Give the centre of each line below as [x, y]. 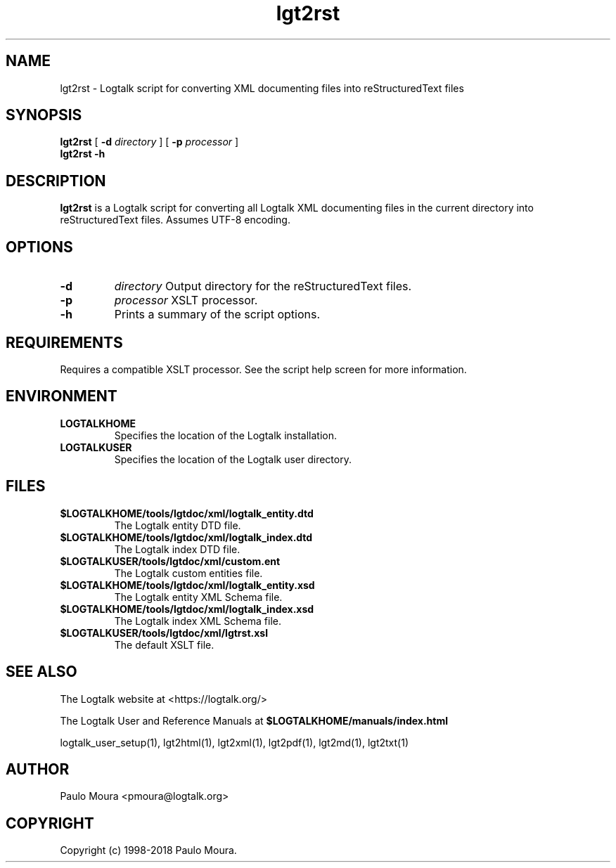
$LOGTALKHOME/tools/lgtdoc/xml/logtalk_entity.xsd [187, 585]
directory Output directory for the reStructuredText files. [263, 286]
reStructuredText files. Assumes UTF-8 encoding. [175, 220]
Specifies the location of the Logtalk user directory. [233, 459]
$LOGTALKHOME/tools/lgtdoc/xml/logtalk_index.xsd [187, 609]
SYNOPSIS [44, 115]
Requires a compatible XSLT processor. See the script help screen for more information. [263, 369]
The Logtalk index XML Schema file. [198, 621]
